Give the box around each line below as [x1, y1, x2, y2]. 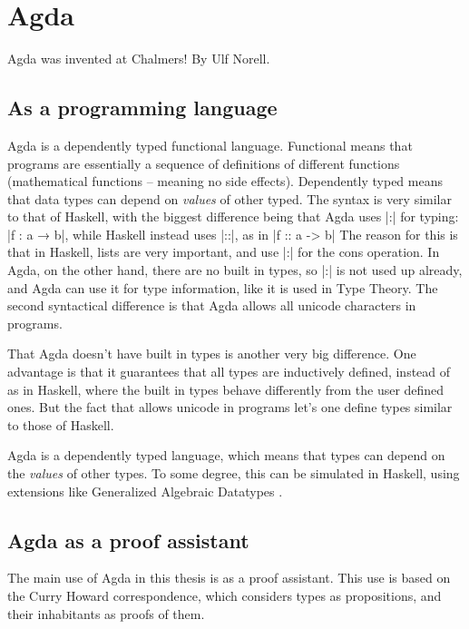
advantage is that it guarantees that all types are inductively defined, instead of [7, 362, 451, 381]
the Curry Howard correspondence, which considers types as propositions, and [7, 586, 442, 604]
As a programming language [7, 93, 278, 122]
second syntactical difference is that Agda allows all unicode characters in [7, 296, 416, 315]
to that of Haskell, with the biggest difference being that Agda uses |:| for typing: [7, 207, 459, 226]
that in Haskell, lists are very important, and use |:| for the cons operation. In [7, 242, 440, 261]
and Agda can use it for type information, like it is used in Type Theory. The [7, 278, 438, 297]
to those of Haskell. [7, 415, 114, 434]
